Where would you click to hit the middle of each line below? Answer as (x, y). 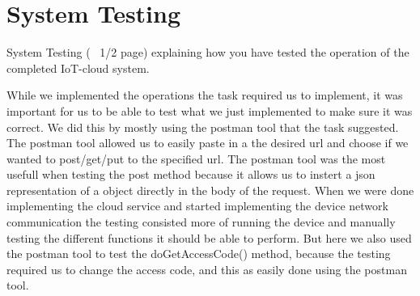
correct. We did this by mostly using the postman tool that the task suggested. (203, 127)
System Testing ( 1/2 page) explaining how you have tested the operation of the (208, 52)
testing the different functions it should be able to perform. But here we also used (209, 237)
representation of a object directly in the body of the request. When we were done (210, 190)
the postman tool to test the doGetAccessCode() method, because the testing (199, 254)
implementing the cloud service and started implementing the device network (197, 206)
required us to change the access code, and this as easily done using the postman (207, 269)
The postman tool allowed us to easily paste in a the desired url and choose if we (208, 143)
